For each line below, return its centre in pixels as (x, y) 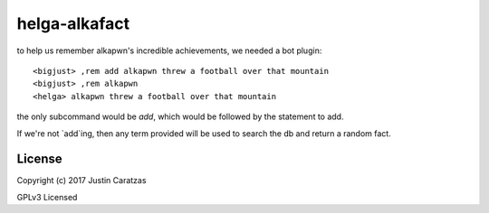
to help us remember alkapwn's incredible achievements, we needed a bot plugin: (169, 51)
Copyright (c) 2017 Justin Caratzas (81, 181)
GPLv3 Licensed (47, 197)
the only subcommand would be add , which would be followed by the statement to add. (180, 116)
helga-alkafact (73, 23)
